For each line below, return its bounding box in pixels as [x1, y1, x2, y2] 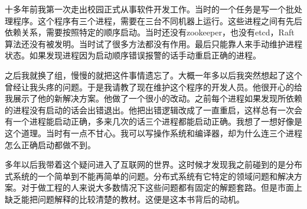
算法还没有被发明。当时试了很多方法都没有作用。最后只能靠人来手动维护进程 [5, 37, 302, 50]
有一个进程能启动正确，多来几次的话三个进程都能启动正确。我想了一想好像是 [5, 115, 302, 128]
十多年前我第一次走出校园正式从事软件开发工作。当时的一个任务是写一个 [5, 3, 286, 15]
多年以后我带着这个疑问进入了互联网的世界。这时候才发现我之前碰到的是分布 [5, 158, 302, 171]
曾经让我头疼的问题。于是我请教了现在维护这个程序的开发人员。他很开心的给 [5, 80, 302, 93]
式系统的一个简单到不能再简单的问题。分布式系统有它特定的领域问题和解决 [5, 169, 294, 182]
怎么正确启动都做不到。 [5, 138, 96, 151]
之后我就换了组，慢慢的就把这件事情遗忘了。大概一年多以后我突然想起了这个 [5, 68, 302, 81]
